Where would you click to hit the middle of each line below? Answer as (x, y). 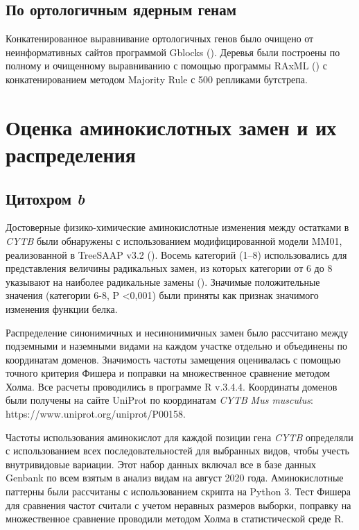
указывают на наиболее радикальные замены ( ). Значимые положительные (163, 281)
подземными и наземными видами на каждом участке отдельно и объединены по (177, 346)
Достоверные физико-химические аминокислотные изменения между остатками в (177, 227)
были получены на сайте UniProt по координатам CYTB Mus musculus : (159, 400)
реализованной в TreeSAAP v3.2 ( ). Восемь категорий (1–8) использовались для (176, 254)
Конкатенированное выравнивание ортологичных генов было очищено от (160, 39)
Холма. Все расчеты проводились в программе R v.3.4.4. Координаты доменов (172, 386)
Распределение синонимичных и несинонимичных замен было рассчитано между (177, 332)
